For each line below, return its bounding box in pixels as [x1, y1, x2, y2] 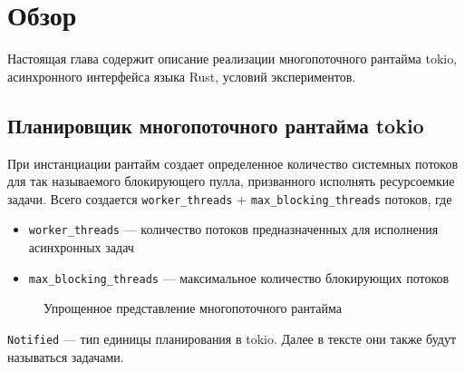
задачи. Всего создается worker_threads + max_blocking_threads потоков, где [7, 189, 452, 208]
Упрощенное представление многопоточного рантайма [44, 299, 342, 318]
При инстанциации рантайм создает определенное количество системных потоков [7, 153, 459, 172]
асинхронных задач [28, 238, 134, 257]
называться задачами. [7, 347, 124, 366]
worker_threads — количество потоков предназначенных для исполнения [28, 220, 439, 239]
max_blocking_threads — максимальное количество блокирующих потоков [28, 268, 450, 287]
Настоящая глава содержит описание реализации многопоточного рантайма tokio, [7, 49, 458, 68]
